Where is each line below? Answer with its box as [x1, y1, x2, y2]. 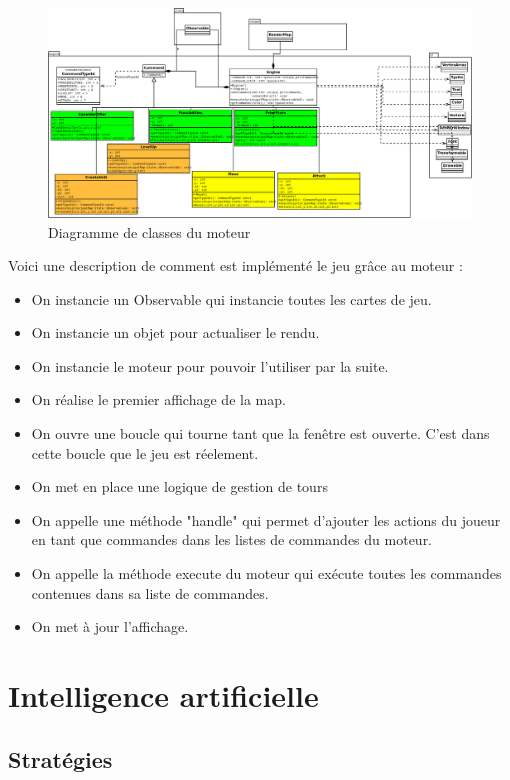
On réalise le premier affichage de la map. [31, 389, 286, 410]
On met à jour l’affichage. [31, 616, 189, 637]
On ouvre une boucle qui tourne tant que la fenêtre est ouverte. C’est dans [31, 423, 490, 444]
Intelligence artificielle [8, 675, 319, 716]
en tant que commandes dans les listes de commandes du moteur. [31, 529, 433, 550]
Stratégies [8, 743, 113, 774]
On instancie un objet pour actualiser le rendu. [31, 322, 320, 343]
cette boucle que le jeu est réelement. [31, 442, 259, 463]
